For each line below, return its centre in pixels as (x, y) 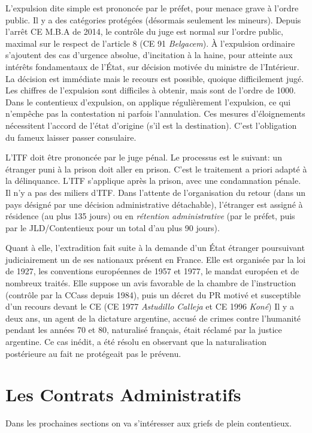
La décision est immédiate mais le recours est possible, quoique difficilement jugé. (155, 78)
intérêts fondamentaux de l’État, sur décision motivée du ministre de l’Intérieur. (152, 66)
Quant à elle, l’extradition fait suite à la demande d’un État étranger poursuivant (155, 248)
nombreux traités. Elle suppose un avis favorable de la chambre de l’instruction (151, 283)
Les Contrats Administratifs (123, 394)
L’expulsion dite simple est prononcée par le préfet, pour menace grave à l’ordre (152, 8)
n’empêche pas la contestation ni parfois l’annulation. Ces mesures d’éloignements (155, 113)
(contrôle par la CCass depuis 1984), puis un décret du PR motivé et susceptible (153, 294)
